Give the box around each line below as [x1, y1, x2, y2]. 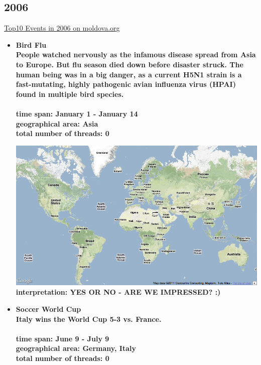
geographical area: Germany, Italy [16, 343, 136, 353]
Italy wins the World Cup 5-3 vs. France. [16, 313, 162, 324]
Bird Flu [16, 39, 47, 50]
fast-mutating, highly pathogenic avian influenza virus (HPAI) [16, 79, 236, 89]
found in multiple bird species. [16, 88, 124, 99]
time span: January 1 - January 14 [16, 108, 138, 118]
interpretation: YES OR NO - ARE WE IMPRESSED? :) [16, 287, 221, 297]
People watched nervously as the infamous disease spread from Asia [16, 49, 256, 60]
